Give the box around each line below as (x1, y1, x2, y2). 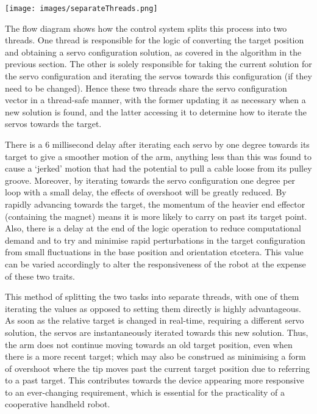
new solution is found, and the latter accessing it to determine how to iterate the (5, 105, 307, 118)
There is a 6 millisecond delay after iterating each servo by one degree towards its (5, 138, 310, 150)
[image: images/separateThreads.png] (5, 4, 158, 13)
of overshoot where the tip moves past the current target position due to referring (5, 361, 310, 374)
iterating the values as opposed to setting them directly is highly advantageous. (5, 302, 301, 314)
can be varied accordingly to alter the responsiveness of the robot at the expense (5, 257, 306, 270)
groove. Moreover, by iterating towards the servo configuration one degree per (5, 173, 296, 186)
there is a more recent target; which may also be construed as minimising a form (5, 350, 306, 363)
